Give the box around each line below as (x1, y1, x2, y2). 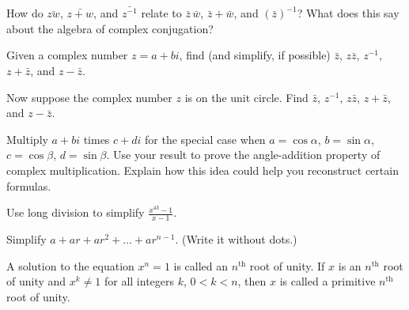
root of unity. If (249, 257, 325, 274)
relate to (141, 5, 182, 21)
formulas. (6, 177, 51, 194)
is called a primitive (279, 273, 376, 289)
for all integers (104, 273, 175, 289)
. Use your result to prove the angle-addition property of (106, 146, 381, 163)
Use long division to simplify (6, 204, 145, 221)
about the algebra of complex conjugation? (6, 20, 214, 36)
